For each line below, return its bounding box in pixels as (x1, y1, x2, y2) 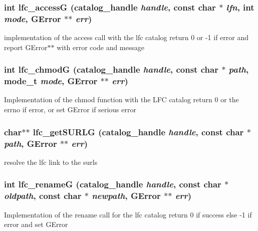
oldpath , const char (4, 189, 82, 202)
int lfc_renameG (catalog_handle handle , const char (4, 178, 221, 190)
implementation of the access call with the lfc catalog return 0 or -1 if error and (4, 32, 249, 43)
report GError (4, 42, 48, 52)
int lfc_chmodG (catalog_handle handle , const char (4, 63, 218, 76)
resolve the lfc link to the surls (4, 156, 98, 167)
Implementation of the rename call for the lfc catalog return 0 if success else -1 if (4, 209, 252, 219)
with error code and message (57, 42, 144, 52)
